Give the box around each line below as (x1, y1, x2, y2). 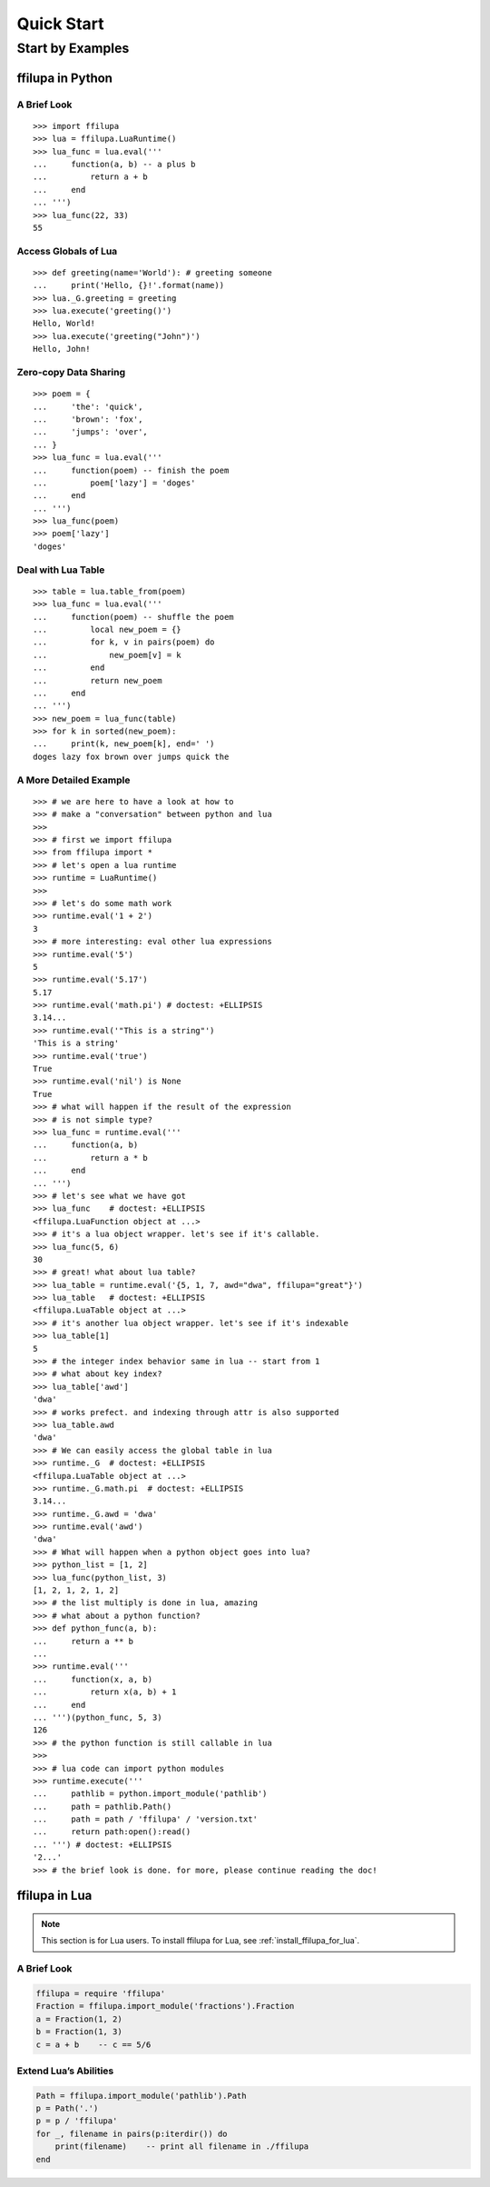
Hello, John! (33, 344, 91, 355)
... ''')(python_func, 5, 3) (33, 1712, 162, 1723)
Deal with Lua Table (16, 564, 105, 576)
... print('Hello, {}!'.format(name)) (33, 280, 225, 291)
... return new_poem (33, 675, 162, 685)
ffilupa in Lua (16, 1888, 93, 1903)
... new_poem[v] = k (33, 650, 181, 660)
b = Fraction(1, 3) (35, 2027, 122, 2037)
